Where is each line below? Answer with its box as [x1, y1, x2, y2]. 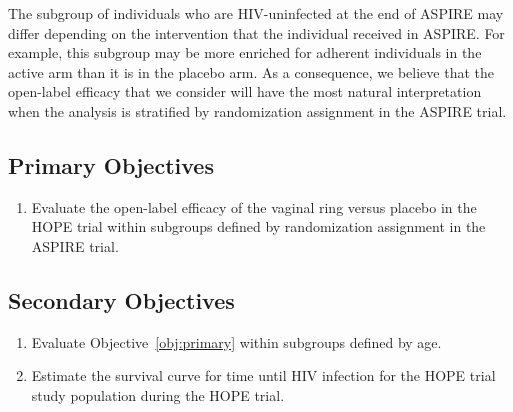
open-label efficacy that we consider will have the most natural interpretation [8, 81, 482, 102]
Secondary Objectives [8, 284, 235, 315]
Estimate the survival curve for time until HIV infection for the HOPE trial [31, 365, 496, 386]
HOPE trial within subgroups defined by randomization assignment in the [31, 216, 486, 237]
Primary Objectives [8, 149, 214, 180]
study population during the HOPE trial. [31, 384, 285, 405]
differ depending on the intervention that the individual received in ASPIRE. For [8, 22, 505, 43]
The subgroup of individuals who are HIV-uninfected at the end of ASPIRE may [8, 3, 504, 23]
